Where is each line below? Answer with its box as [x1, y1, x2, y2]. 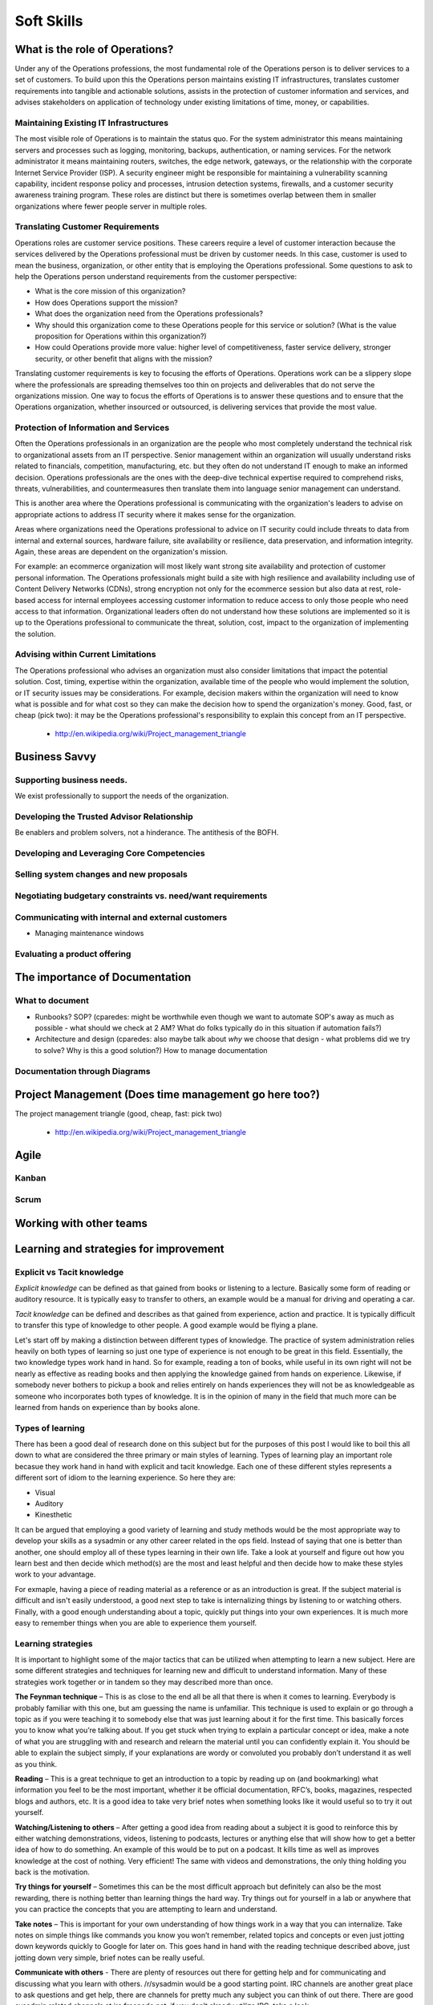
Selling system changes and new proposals [14, 869, 188, 880]
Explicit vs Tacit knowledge [14, 1266, 124, 1278]
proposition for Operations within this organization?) [34, 331, 208, 341]
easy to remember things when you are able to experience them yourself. [14, 1618, 257, 1627]
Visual [34, 1488, 55, 1497]
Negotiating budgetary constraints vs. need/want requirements [14, 890, 268, 901]
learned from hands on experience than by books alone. [14, 1402, 200, 1412]
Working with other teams [14, 1216, 148, 1230]
